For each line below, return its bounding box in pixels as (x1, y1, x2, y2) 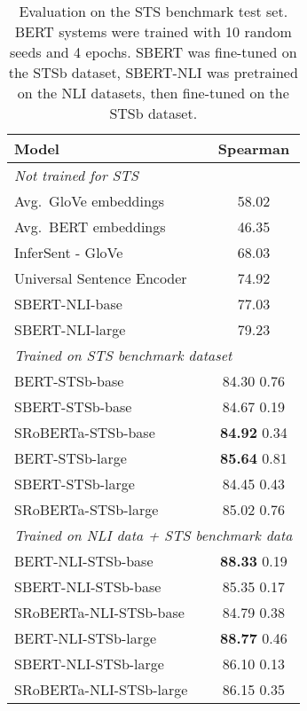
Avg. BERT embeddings (14, 216, 166, 237)
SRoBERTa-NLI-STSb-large (14, 679, 188, 699)
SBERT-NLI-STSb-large (14, 653, 164, 674)
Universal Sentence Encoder (14, 268, 187, 288)
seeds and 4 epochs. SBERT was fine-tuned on (9, 42, 297, 62)
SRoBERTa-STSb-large (14, 499, 159, 520)
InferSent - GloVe (14, 242, 123, 262)
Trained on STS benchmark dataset (14, 345, 232, 365)
